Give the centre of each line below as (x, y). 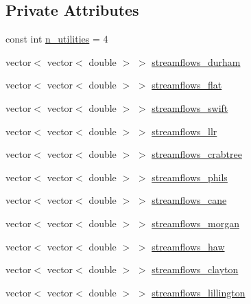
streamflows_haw (188, 246)
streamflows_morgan (195, 223)
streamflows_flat (187, 85)
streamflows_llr (184, 131)
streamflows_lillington (199, 292)
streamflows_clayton (195, 269)
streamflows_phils (190, 177)
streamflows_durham (196, 61)
